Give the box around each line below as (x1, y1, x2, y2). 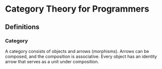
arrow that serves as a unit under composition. (5, 58, 99, 64)
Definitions (5, 23, 40, 31)
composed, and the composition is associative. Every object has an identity (5, 53, 158, 59)
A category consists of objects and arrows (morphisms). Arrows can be (5, 48, 149, 54)
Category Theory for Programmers (5, 3, 149, 15)
